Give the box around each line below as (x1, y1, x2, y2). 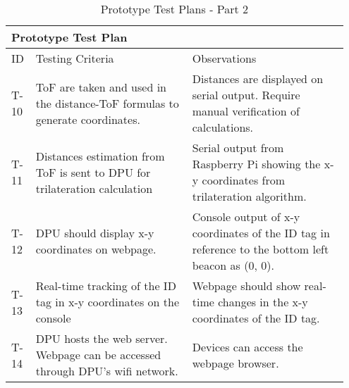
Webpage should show (192, 277, 301, 294)
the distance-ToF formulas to (35, 94, 179, 111)
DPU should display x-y (35, 225, 154, 241)
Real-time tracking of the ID (35, 277, 176, 294)
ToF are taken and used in (35, 78, 166, 95)
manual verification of (192, 103, 300, 119)
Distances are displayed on (192, 70, 324, 87)
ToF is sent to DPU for (35, 163, 151, 180)
